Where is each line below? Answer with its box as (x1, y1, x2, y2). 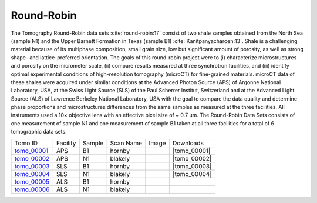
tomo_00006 (14, 185, 50, 194)
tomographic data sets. (11, 128, 67, 135)
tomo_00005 (14, 177, 50, 185)
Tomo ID (14, 139, 38, 147)
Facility (56, 139, 76, 147)
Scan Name (110, 139, 143, 147)
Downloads (172, 139, 204, 147)
